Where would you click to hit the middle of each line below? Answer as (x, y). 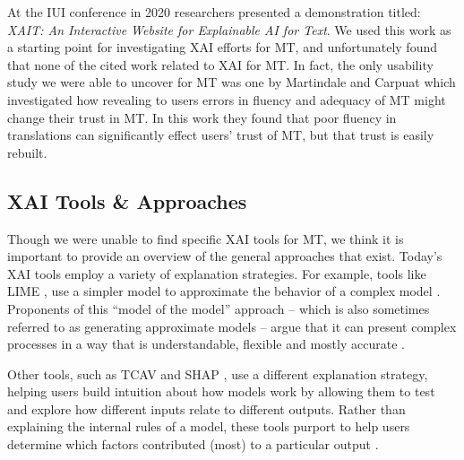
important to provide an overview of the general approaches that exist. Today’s (225, 256)
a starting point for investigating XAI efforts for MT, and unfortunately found (223, 47)
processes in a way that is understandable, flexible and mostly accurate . (206, 344)
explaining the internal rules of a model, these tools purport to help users (209, 426)
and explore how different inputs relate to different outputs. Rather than (206, 408)
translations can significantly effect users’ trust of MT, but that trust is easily (221, 135)
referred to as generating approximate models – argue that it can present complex (232, 326)
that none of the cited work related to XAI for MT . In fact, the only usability (220, 64)
